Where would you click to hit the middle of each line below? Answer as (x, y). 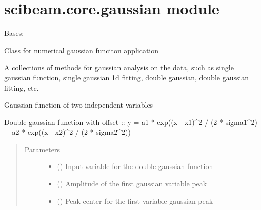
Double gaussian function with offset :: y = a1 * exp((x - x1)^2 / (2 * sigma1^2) (131, 122)
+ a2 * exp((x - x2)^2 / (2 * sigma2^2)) (68, 132)
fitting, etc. (22, 87)
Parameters (42, 149)
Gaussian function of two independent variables (79, 105)
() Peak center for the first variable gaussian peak (135, 201)
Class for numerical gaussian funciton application (82, 50)
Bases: (14, 33)
